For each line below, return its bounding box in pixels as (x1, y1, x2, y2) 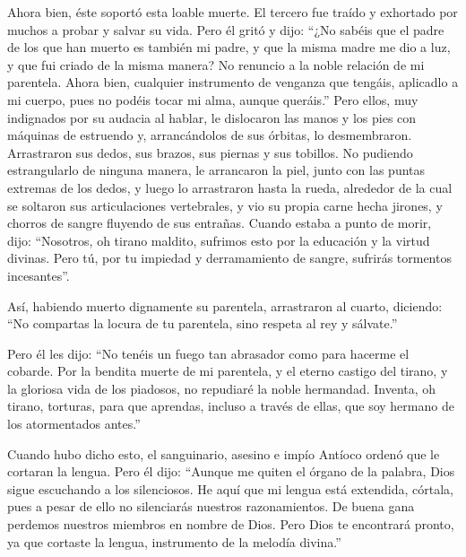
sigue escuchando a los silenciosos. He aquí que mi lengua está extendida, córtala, (7, 479, 453, 498)
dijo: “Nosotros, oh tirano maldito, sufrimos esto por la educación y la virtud (7, 231, 430, 249)
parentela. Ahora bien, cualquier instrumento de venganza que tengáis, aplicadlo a (7, 73, 459, 91)
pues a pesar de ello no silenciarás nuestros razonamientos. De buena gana (7, 497, 415, 516)
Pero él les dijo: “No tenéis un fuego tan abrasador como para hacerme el (7, 344, 410, 362)
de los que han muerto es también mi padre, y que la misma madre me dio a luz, (7, 38, 451, 57)
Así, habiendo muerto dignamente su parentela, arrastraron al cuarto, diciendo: (7, 296, 443, 315)
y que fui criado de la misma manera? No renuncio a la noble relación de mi (7, 55, 425, 74)
